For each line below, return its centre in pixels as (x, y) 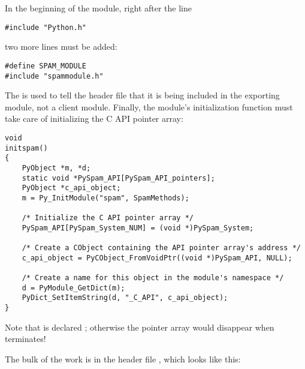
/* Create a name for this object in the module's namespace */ (153, 278)
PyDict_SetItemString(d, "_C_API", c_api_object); (125, 298)
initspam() (26, 148)
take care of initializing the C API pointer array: (94, 118)
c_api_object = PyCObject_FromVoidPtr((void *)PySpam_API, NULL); (157, 258)
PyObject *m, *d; (56, 168)
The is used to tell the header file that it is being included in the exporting (142, 95)
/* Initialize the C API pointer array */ (108, 218)
